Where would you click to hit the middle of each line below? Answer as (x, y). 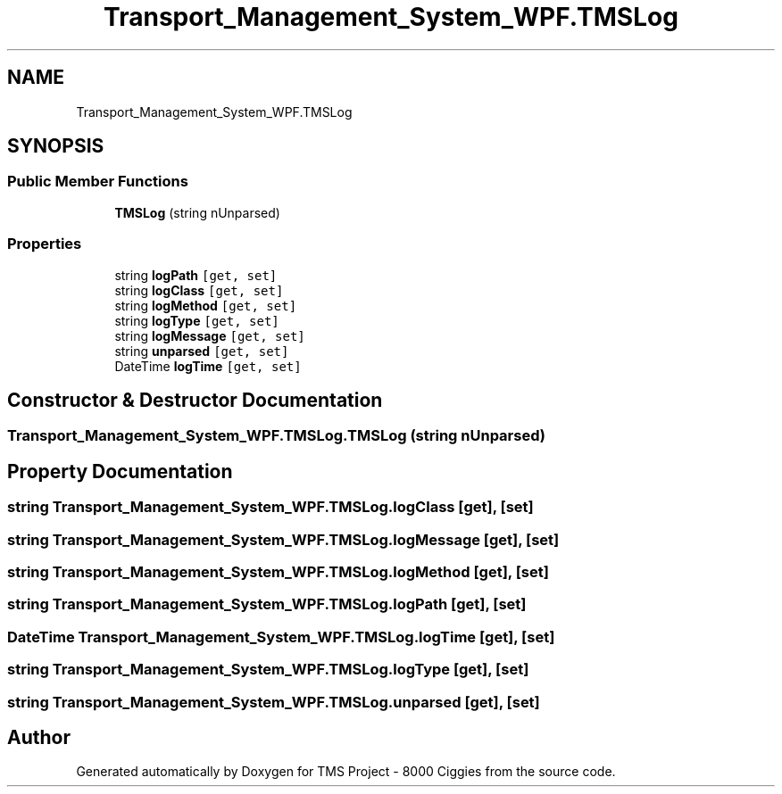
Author (39, 737)
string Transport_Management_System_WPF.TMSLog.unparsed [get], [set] (274, 702)
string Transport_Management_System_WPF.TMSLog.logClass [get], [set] (270, 507)
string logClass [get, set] (199, 290)
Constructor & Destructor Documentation (195, 400)
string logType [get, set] (197, 320)
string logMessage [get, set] (210, 335)
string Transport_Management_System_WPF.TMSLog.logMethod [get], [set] (278, 572)
